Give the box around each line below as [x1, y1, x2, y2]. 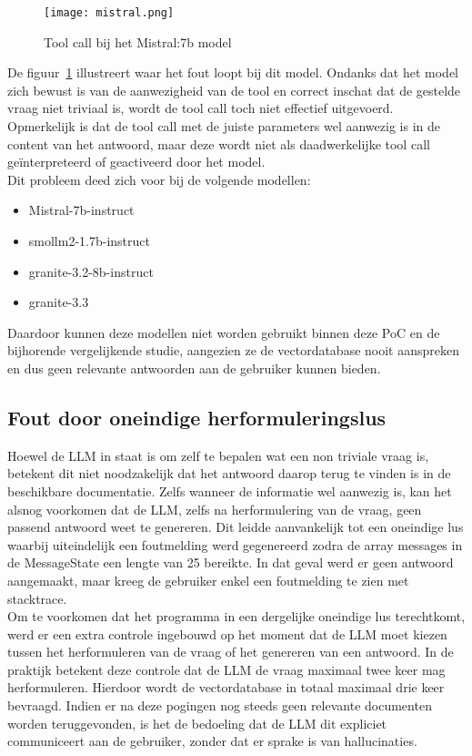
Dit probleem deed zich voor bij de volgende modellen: [7, 169, 311, 189]
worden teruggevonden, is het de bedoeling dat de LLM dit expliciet [7, 713, 387, 732]
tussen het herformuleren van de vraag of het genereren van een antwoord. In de [7, 642, 454, 661]
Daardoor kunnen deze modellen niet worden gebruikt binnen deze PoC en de [7, 322, 440, 342]
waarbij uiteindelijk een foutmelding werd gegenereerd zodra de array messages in [7, 535, 463, 554]
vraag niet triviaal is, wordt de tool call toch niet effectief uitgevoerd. [7, 98, 394, 117]
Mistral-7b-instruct [28, 200, 135, 220]
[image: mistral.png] [44, 6, 175, 19]
